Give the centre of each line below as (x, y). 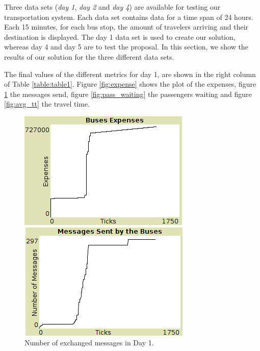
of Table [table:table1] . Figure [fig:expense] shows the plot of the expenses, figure (130, 84)
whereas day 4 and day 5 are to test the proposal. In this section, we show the (126, 47)
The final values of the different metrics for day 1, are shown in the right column (130, 74)
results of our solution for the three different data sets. (89, 56)
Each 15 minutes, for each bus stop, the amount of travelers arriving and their (126, 27)
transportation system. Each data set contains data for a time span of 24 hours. (129, 17)
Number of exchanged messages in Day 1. (89, 343)
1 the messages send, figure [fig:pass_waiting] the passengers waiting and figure (128, 94)
